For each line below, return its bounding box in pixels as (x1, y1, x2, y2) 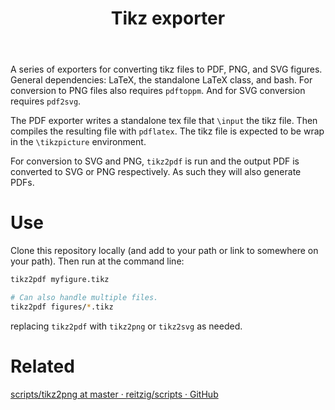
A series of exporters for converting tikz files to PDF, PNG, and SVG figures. (10, 63, 323, 76)
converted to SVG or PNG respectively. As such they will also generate (10, 166, 302, 178)
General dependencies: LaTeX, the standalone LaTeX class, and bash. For (10, 74, 313, 86)
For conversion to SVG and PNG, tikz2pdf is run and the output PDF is (10, 155, 300, 167)
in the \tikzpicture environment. (10, 136, 147, 148)
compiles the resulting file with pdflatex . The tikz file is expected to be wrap (10, 125, 325, 137)
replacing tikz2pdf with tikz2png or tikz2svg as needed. (10, 320, 243, 332)
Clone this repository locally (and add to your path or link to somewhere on (10, 245, 319, 257)
